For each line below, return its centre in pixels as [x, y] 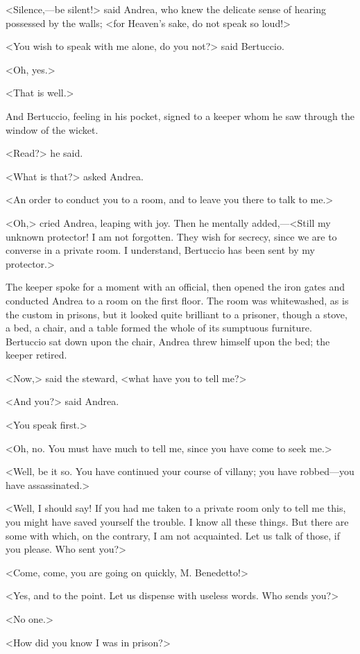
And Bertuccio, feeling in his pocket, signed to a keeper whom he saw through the [180, 115]
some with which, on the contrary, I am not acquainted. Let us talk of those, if [173, 535]
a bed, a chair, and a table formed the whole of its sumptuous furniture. [159, 328]
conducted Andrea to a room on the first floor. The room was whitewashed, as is [177, 300]
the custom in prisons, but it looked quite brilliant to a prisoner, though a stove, [177, 314]
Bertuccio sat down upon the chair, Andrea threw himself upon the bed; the [168, 341]
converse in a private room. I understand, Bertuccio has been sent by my [160, 250]
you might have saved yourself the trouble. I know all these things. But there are [177, 522]
